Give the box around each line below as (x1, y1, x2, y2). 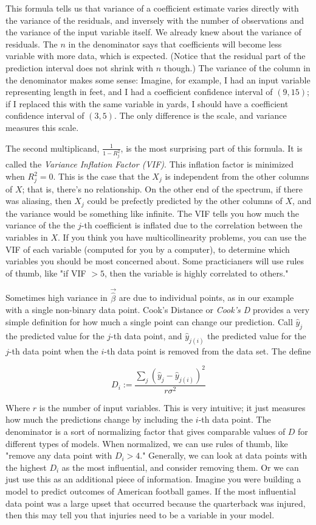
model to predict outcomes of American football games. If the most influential (5, 484, 296, 497)
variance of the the (5, 219, 75, 231)
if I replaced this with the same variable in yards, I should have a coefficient (5, 97, 289, 110)
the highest (5, 460, 47, 473)
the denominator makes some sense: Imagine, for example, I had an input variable (5, 73, 311, 86)
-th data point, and (111, 329, 182, 342)
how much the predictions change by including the (5, 413, 193, 426)
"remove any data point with (5, 449, 112, 462)
